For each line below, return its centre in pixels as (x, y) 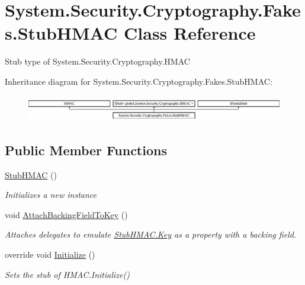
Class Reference (190, 33)
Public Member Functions (86, 150)
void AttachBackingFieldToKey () (66, 214)
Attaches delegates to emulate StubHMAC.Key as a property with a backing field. (151, 234)
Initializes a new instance (51, 195)
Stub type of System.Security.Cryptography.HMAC (97, 61)
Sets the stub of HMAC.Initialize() (67, 274)
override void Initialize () (50, 254)
